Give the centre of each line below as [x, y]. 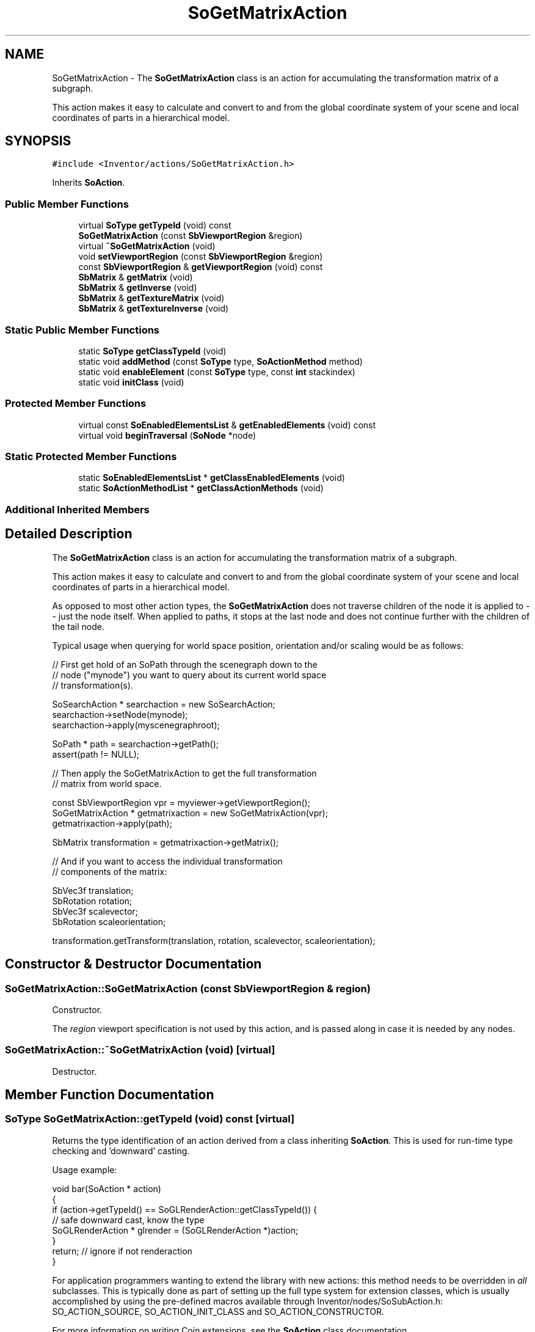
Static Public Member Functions [82, 330]
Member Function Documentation [110, 1095]
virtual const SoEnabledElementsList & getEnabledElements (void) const [227, 425]
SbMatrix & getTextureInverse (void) [154, 309]
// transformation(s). [93, 685]
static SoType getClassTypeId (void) [152, 351]
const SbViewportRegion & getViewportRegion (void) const [201, 267]
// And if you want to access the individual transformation [167, 861]
